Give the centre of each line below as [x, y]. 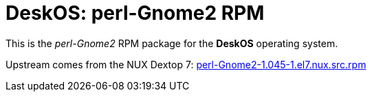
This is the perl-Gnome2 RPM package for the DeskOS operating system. [172, 43]
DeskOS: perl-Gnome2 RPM [135, 13]
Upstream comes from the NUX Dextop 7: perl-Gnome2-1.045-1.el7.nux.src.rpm [186, 64]
